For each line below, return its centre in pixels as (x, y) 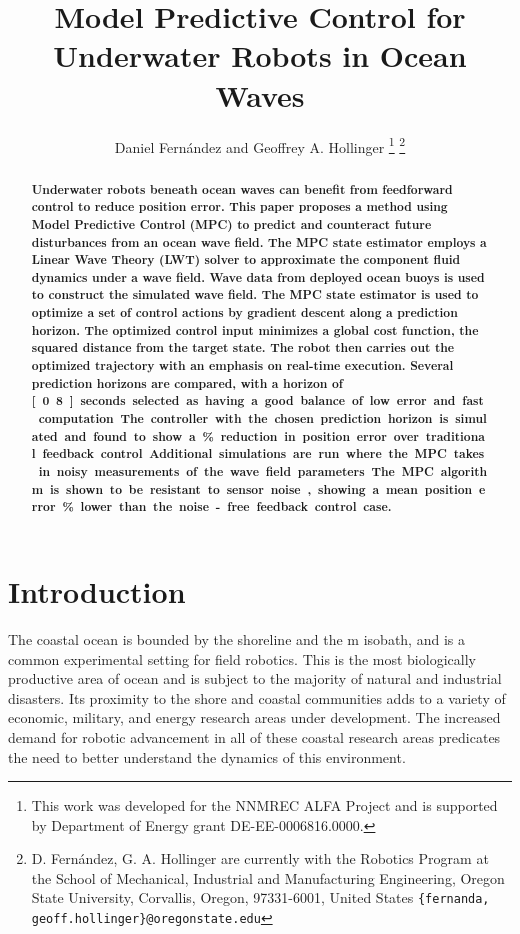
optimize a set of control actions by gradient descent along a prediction (244, 313)
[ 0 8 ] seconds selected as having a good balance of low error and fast (257, 401)
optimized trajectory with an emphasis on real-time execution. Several (242, 366)
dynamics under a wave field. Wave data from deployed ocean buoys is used (258, 277)
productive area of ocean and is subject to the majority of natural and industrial (255, 678)
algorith (464, 472)
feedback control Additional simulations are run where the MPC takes (263, 454)
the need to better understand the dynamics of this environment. (207, 756)
